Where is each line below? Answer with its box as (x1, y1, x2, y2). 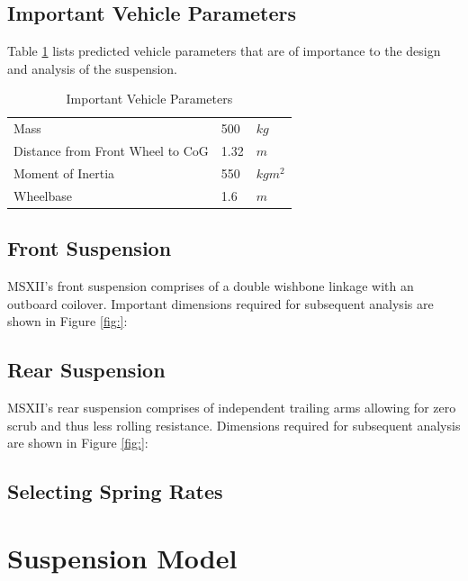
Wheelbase (13, 186, 73, 204)
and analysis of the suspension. (7, 59, 178, 77)
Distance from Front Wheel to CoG (13, 141, 209, 160)
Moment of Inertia (13, 163, 115, 182)
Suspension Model (7, 539, 238, 576)
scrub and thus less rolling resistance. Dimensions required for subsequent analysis (7, 415, 461, 434)
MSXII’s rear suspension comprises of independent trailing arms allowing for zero (7, 398, 456, 417)
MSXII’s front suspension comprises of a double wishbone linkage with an (7, 277, 414, 295)
